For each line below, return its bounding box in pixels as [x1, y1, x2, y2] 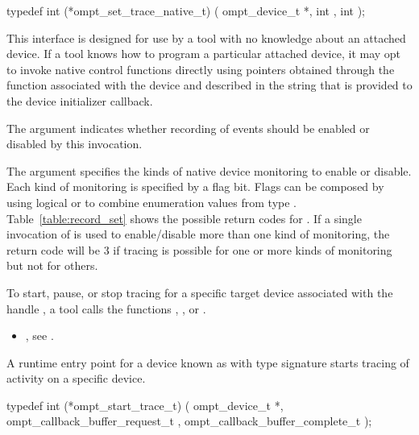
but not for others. [6, 257, 98, 274]
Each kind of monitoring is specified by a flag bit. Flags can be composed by [6, 178, 384, 195]
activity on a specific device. [6, 370, 146, 387]
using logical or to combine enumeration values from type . [6, 193, 297, 210]
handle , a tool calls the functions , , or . [6, 300, 206, 317]
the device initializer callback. [6, 92, 153, 109]
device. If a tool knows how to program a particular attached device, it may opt [6, 45, 401, 62]
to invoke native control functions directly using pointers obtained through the [6, 60, 395, 77]
